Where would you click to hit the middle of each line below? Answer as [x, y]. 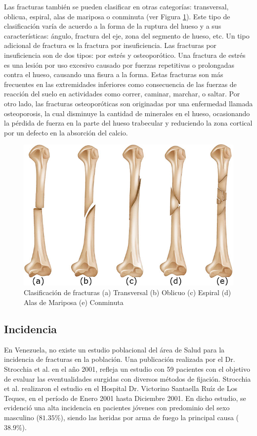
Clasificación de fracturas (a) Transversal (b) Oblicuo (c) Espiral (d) [128, 292]
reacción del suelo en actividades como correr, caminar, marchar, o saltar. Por [122, 94]
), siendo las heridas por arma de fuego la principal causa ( [150, 417]
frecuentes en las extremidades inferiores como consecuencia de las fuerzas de [120, 84]
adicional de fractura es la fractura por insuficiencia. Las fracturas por [110, 45]
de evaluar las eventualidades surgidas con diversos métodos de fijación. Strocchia [128, 378]
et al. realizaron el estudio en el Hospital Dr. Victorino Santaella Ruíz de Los [121, 388]
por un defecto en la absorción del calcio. [66, 132]
